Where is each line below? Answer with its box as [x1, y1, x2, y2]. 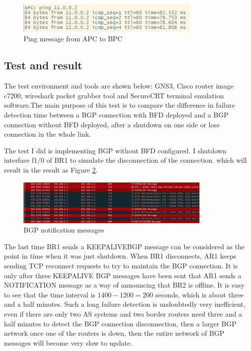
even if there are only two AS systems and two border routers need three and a [4, 308, 242, 319]
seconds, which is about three [155, 289, 244, 299]
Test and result [4, 58, 83, 73]
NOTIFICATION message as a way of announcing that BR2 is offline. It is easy [4, 280, 245, 290]
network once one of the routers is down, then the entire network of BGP [4, 328, 224, 338]
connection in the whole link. [4, 129, 91, 139]
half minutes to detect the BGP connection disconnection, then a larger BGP [4, 318, 237, 328]
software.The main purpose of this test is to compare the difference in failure [4, 100, 235, 110]
